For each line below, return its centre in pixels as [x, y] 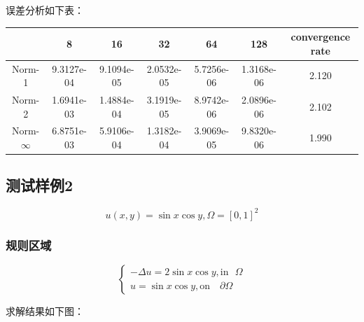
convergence [321, 37]
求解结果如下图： [45, 311]
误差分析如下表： [45, 10]
